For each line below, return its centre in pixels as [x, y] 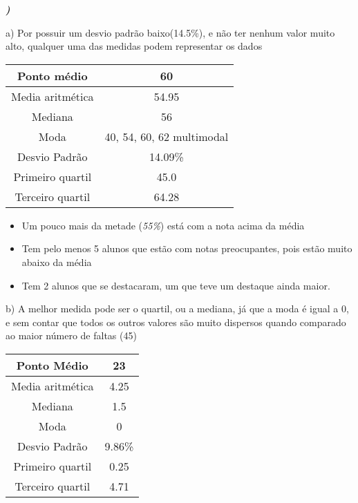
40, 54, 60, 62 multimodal [167, 136]
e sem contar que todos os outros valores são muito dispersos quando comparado [176, 322]
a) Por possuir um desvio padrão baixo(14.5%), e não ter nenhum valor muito [170, 32]
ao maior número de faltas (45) [71, 335]
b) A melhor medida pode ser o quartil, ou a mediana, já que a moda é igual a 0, [177, 309]
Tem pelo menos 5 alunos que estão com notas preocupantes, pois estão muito [187, 248]
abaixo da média [57, 262]
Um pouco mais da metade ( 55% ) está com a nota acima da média [163, 225]
